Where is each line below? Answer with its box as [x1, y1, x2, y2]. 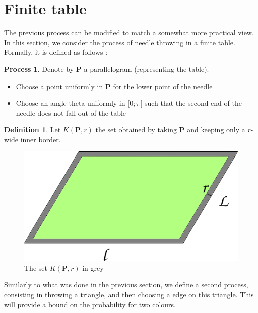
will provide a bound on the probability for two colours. [4, 299, 176, 309]
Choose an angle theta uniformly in [16, 98, 125, 108]
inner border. [20, 134, 61, 144]
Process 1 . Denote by [4, 63, 74, 74]
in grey [82, 262, 104, 273]
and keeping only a [187, 124, 245, 135]
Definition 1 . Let [4, 124, 61, 135]
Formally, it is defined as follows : [4, 47, 108, 57]
